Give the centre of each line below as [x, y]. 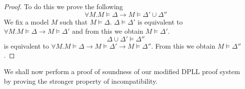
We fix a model [26, 21]
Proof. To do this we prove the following [63, 6]
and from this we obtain [107, 31]
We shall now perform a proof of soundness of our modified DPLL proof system [122, 71]
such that [74, 21]
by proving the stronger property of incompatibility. [81, 81]
